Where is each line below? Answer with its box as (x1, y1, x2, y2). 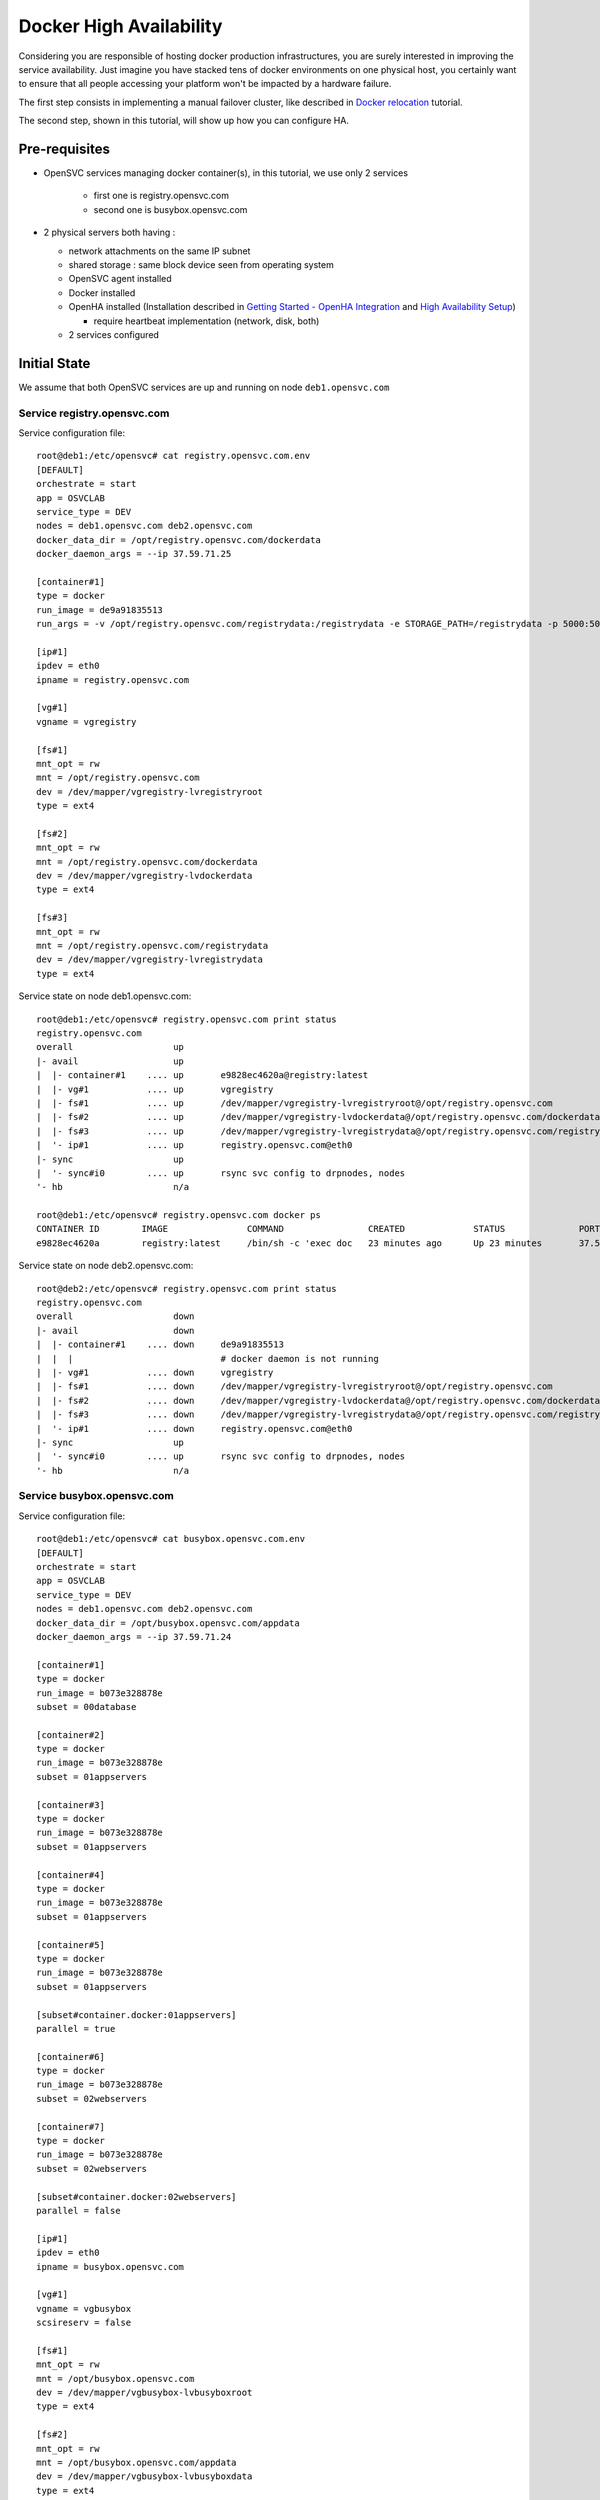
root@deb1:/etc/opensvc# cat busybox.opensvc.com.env (36, 1533, 305, 1545)
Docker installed (68, 286, 136, 299)
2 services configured (68, 328, 160, 340)
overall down (36, 1311, 195, 1322)
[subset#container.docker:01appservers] (36, 2009, 237, 2020)
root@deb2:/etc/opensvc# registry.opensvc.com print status (36, 1283, 337, 1294)
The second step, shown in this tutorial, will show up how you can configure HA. (18, 115, 350, 127)
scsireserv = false (36, 2317, 132, 2329)
